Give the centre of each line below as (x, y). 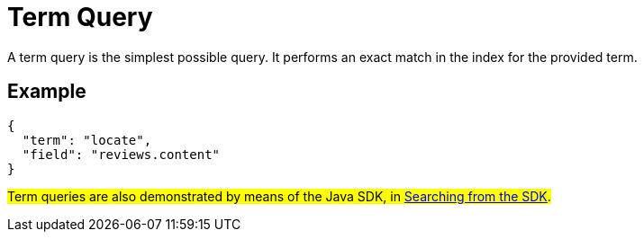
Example (47, 92)
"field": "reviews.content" (121, 154)
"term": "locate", (87, 140)
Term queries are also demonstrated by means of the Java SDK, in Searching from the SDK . (279, 196)
